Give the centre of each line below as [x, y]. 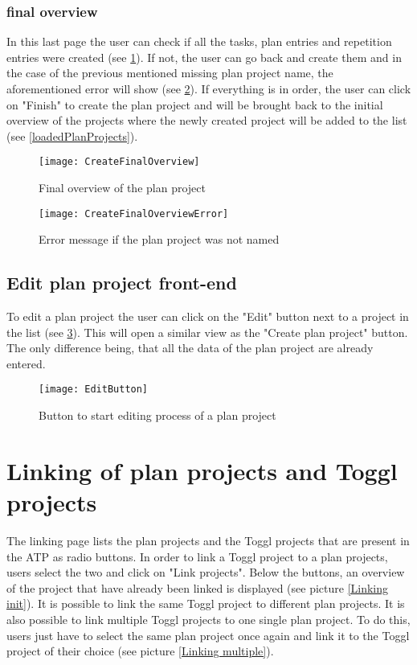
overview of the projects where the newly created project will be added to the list [207, 120]
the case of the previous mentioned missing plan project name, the [170, 73]
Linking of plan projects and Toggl [202, 470]
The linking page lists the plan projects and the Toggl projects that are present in [208, 541]
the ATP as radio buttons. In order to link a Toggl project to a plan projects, [197, 556]
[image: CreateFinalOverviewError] [134, 213]
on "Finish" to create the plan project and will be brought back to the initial [195, 104]
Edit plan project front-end [122, 283]
